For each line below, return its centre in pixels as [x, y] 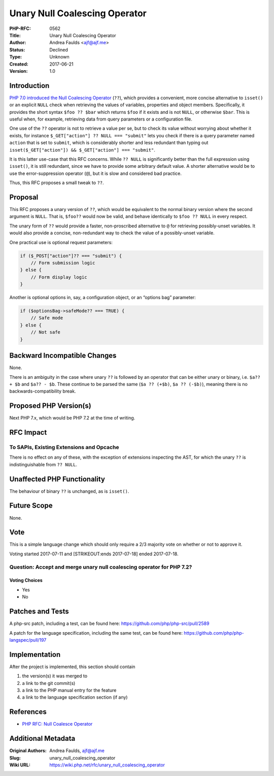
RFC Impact [28, 432]
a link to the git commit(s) [49, 683]
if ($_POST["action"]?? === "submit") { [71, 256]
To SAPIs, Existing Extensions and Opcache [64, 447]
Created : [19, 64]
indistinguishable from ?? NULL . [43, 464]
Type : [16, 57]
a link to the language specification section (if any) [75, 697]
